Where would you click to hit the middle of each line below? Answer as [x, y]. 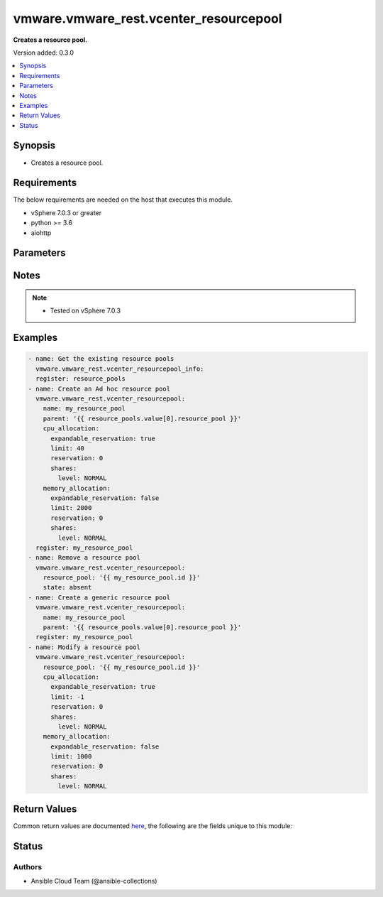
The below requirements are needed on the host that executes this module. [123, 200]
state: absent [67, 587]
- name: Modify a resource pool [84, 647]
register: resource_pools [81, 379]
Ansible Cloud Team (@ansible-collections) [94, 881]
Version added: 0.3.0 [44, 53]
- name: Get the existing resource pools [101, 359]
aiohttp [41, 233]
